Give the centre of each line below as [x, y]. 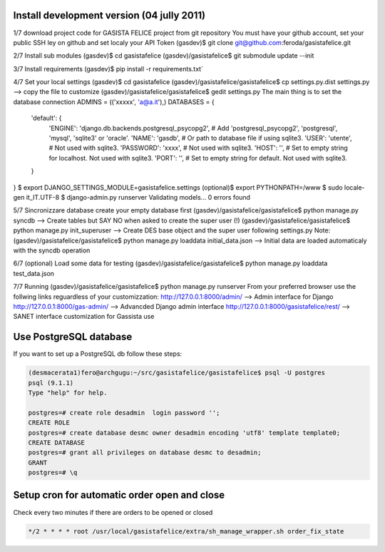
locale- [354, 187]
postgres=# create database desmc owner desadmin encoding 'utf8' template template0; [184, 433]
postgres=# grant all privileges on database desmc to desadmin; [145, 453]
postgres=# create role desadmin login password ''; [124, 413]
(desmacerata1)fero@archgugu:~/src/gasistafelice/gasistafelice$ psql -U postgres [177, 373]
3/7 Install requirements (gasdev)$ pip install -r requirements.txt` [108, 68]
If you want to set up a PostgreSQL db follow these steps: [98, 354]
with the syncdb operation [52, 250]
